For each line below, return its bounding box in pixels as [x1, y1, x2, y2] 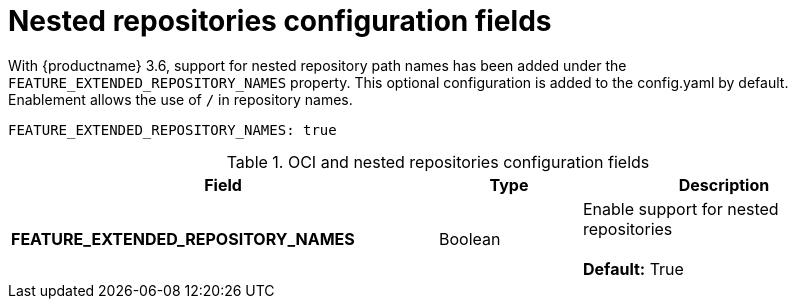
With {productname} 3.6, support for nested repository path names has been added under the [8, 56, 627, 74]
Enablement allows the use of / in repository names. [8, 90, 353, 108]
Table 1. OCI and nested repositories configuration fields [226, 151, 650, 172]
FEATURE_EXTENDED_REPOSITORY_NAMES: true [8, 121, 337, 138]
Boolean [439, 228, 501, 249]
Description [678, 174, 770, 195]
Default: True [582, 258, 684, 279]
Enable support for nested [582, 198, 779, 219]
